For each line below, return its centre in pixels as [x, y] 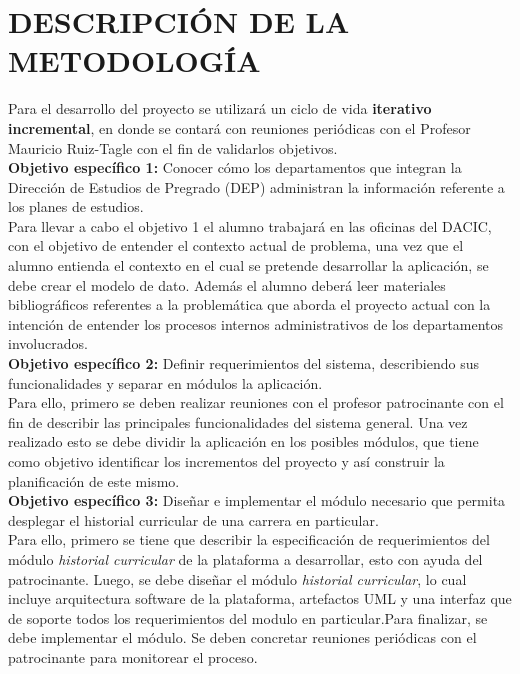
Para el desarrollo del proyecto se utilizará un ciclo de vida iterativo [220, 108]
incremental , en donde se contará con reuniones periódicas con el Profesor [239, 127]
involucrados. [48, 343]
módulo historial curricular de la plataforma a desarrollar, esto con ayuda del [245, 558]
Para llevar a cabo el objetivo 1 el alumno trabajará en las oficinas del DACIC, [250, 225]
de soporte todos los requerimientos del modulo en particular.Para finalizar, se [248, 617]
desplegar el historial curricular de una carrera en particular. [193, 519]
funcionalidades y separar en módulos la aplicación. [165, 382]
